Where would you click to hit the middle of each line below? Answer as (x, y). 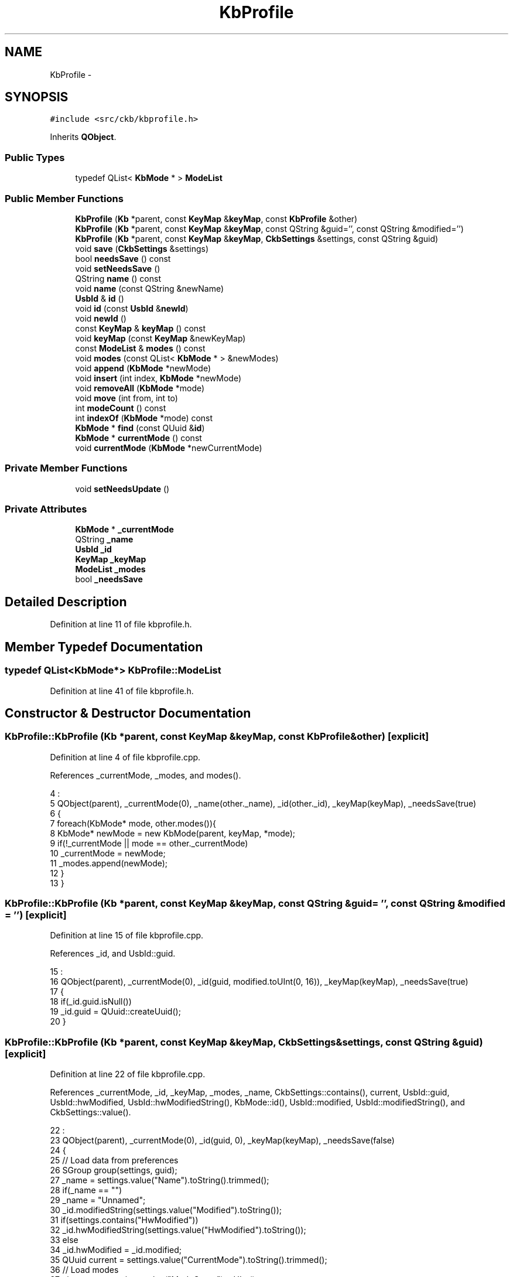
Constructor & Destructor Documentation (128, 713)
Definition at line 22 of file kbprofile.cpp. (128, 1074)
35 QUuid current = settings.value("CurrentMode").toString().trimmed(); (189, 1260)
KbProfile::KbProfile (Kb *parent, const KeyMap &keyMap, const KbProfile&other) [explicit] (217, 737)
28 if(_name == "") (86, 1190)
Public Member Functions (64, 198)
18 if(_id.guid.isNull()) (91, 1002)
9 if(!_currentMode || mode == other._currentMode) (149, 843)
